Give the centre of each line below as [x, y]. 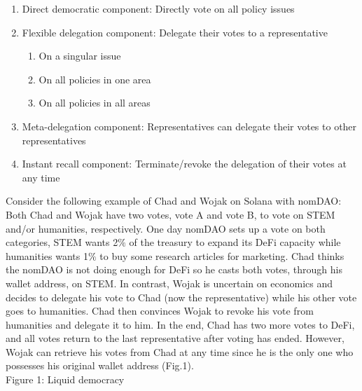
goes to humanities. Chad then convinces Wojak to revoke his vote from [160, 311]
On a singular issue [80, 56]
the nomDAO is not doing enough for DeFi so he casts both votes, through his [174, 269]
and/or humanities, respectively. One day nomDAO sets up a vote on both [166, 228]
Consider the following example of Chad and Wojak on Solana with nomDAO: [174, 201]
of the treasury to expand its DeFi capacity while [235, 242]
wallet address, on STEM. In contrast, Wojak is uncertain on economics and [169, 283]
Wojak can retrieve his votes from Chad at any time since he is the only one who [180, 351]
